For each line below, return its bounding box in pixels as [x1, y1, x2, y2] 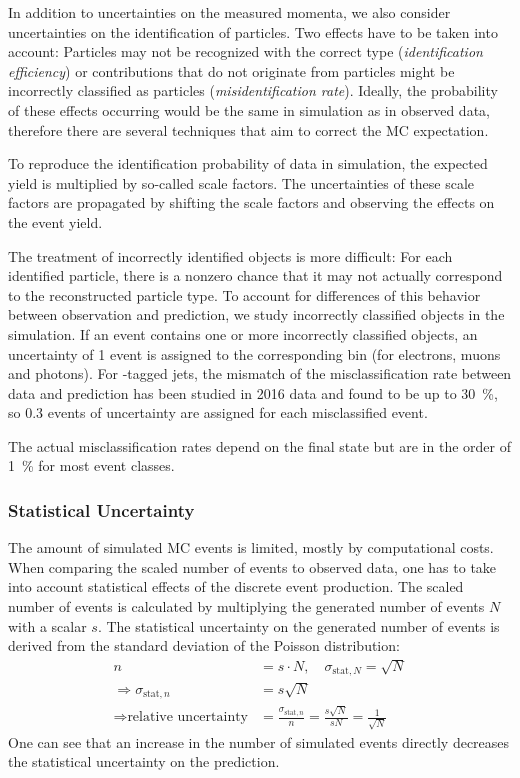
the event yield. [8, 211, 103, 232]
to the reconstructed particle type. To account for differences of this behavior [8, 284, 481, 305]
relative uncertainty [127, 710, 249, 725]
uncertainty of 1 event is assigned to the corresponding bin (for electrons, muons [8, 343, 501, 364]
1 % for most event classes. [8, 455, 175, 476]
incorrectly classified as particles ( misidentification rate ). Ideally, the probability [8, 80, 498, 101]
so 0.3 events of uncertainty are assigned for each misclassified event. [8, 402, 428, 423]
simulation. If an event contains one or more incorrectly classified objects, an [8, 323, 478, 344]
